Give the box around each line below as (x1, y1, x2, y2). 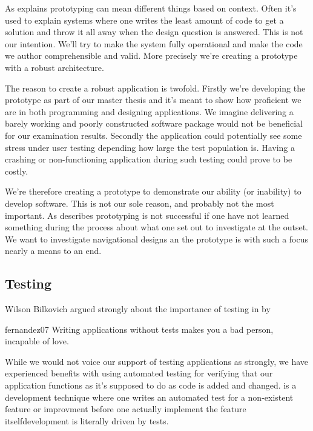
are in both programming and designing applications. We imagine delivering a (5, 105, 294, 118)
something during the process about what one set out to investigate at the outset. (5, 221, 309, 233)
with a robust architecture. (5, 61, 104, 73)
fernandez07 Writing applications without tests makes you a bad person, (5, 322, 274, 335)
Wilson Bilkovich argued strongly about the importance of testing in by (5, 302, 271, 315)
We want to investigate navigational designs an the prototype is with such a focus (5, 232, 308, 245)
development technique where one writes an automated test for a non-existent (5, 390, 294, 403)
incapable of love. (5, 335, 69, 347)
